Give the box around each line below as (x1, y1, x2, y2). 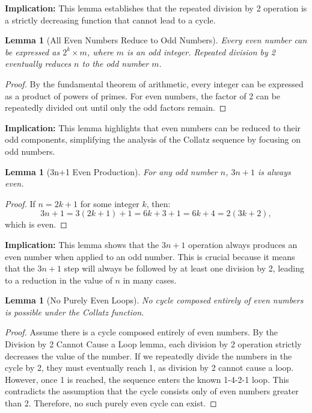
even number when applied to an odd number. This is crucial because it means (5, 250, 295, 262)
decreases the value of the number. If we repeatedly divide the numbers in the (5, 349, 292, 362)
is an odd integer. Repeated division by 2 (127, 45, 275, 58)
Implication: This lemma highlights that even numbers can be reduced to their (5, 121, 301, 134)
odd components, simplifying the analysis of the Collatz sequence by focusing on (5, 133, 301, 146)
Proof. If (5, 197, 35, 210)
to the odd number (82, 57, 149, 70)
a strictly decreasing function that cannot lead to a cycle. (5, 13, 216, 26)
